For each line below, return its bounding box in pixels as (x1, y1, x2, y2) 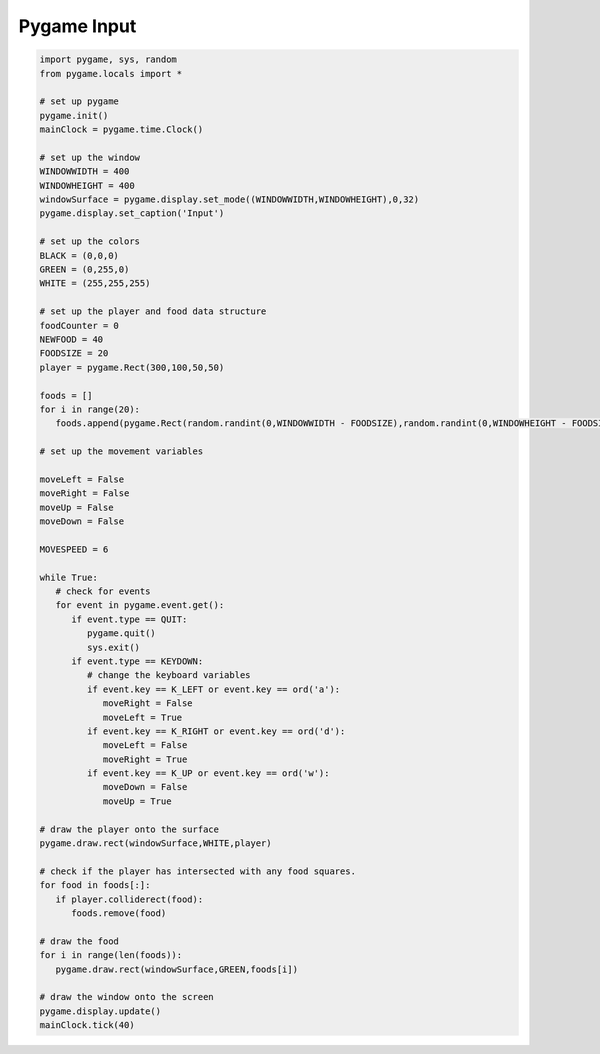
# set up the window (39, 151, 140, 163)
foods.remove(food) (71, 907, 167, 919)
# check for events (55, 585, 151, 597)
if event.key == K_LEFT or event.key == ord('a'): (86, 683, 341, 695)
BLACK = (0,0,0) (39, 250, 120, 261)
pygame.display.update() (39, 1005, 162, 1017)
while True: (39, 571, 99, 583)
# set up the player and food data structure (39, 306, 267, 317)
